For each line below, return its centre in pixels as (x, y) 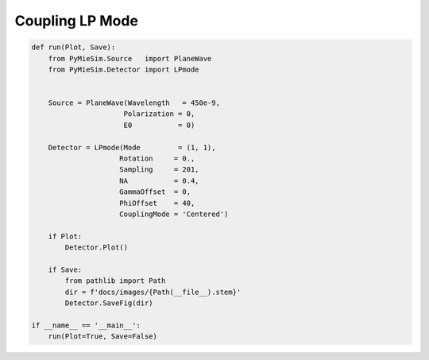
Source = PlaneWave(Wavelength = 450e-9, (134, 103)
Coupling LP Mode (77, 21)
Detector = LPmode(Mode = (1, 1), (132, 147)
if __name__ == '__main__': (86, 325)
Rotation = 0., (157, 159)
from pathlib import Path (115, 281)
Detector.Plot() (97, 248)
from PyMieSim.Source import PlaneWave (130, 58)
